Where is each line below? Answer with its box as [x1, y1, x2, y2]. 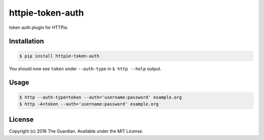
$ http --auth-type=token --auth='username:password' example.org [19, 94, 182, 100]
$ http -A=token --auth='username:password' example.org [19, 101, 159, 107]
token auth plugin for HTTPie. [9, 24, 68, 30]
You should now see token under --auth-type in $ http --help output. [9, 66, 161, 71]
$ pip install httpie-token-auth [19, 53, 100, 59]
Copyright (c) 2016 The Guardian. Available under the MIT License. [9, 128, 144, 134]
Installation [9, 37, 44, 46]
